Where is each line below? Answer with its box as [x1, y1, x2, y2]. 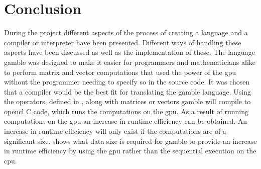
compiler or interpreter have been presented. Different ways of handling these [4, 37, 241, 47]
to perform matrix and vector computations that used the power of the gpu [4, 66, 236, 77]
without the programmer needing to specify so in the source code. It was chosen [4, 76, 250, 87]
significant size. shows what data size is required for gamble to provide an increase [4, 135, 257, 146]
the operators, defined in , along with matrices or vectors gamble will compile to [4, 96, 251, 107]
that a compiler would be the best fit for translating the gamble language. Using [4, 86, 251, 97]
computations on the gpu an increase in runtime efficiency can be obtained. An [4, 116, 247, 126]
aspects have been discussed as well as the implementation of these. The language [4, 47, 255, 57]
